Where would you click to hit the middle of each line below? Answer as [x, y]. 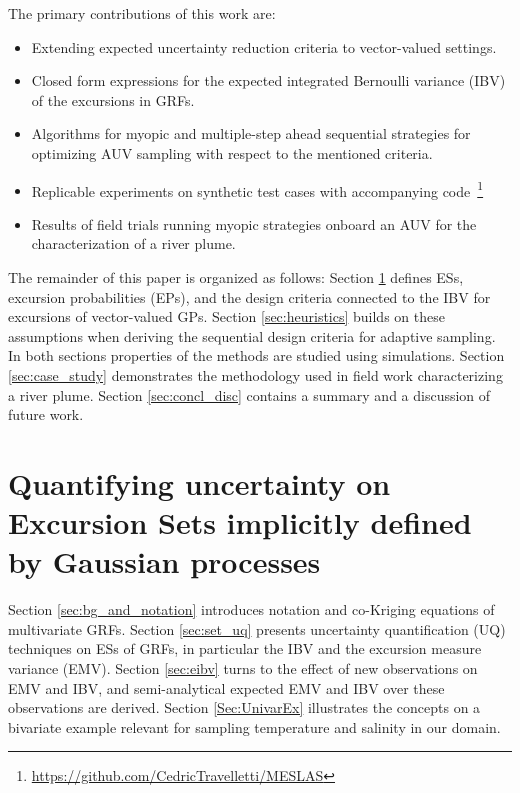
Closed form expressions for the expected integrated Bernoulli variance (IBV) [268, 80]
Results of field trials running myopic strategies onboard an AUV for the [254, 223]
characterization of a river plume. [133, 243]
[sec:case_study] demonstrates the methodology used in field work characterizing [255, 374]
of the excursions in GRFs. [113, 99]
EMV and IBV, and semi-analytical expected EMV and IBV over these [226, 687]
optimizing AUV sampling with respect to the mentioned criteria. [232, 152]
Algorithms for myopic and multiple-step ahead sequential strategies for [251, 133]
